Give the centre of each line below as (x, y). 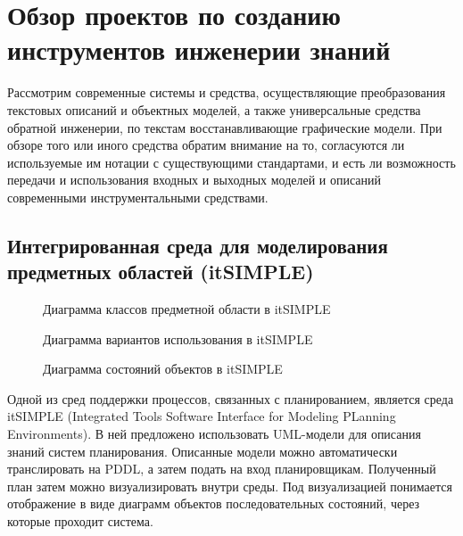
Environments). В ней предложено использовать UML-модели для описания (214, 434)
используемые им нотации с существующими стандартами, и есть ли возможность (231, 162)
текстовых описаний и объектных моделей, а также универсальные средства (214, 109)
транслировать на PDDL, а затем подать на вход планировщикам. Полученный (222, 469)
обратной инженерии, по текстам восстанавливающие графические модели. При (225, 127)
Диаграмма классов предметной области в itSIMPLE (187, 309)
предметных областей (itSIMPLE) (161, 272)
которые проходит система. (80, 521)
